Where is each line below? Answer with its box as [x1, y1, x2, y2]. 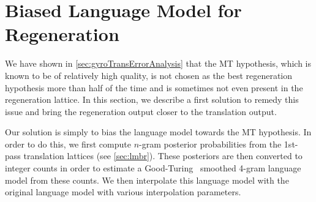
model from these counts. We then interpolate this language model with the [5, 173, 289, 186]
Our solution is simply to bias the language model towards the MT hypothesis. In [5, 125, 312, 138]
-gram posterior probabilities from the [139, 137, 282, 150]
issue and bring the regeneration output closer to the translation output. [5, 105, 277, 118]
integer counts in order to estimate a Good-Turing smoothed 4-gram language [5, 162, 301, 174]
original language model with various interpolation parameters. [5, 185, 241, 198]
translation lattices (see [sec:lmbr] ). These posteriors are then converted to [23, 149, 303, 162]
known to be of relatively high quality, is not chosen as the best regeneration [5, 69, 293, 81]
